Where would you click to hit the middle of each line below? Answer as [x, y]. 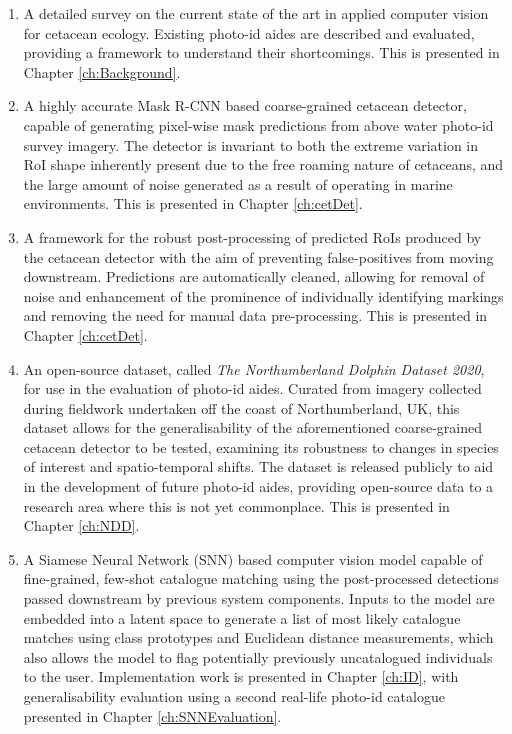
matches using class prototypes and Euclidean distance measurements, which [258, 637]
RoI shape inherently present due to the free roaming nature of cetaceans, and [263, 164]
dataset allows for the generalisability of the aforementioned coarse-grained [253, 427]
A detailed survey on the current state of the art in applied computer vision [256, 13]
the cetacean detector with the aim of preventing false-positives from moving [258, 256]
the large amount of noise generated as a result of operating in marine [238, 183]
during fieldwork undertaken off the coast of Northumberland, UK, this [241, 407]
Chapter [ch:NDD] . [81, 525]
